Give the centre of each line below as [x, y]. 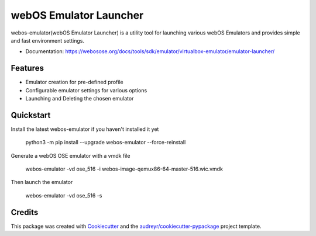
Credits [25, 212]
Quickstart [31, 115]
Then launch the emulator [42, 182]
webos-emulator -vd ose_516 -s [64, 195]
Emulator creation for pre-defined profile [74, 82]
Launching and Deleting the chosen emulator [80, 99]
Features [27, 68]
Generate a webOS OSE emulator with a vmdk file [71, 155]
